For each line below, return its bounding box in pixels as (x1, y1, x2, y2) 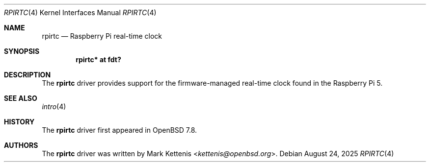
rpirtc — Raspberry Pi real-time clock (42, 32, 162, 40)
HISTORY (4, 118, 35, 126)
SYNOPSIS (4, 47, 40, 55)
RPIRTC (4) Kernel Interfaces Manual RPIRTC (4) (4, 8, 157, 17)
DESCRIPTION (4, 71, 51, 79)
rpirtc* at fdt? (76, 55, 121, 64)
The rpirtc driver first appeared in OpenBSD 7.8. (42, 126, 197, 134)
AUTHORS (4, 141, 38, 149)
